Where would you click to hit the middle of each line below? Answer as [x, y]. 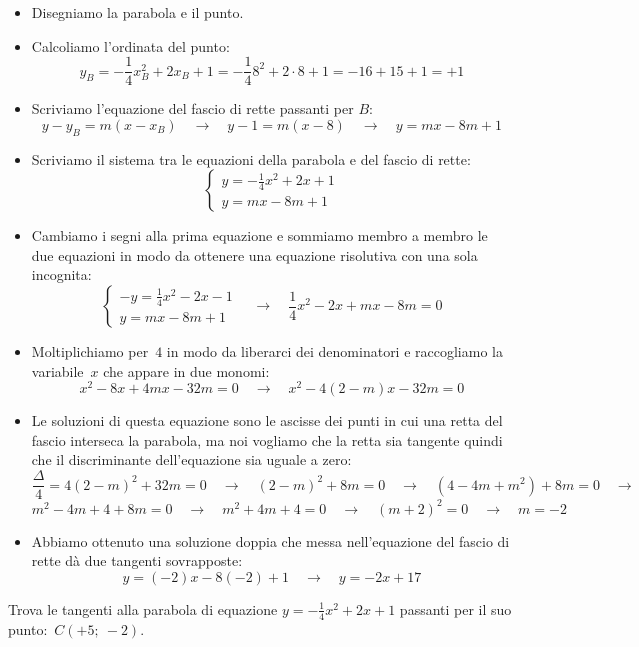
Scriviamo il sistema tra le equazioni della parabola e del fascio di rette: [251, 158]
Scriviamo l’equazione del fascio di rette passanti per [192, 108]
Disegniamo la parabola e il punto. [137, 12]
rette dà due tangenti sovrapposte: [137, 560]
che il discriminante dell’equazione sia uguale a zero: [191, 459]
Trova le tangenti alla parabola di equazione [143, 608]
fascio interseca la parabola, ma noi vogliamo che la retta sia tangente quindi [267, 439]
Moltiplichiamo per [90, 351]
